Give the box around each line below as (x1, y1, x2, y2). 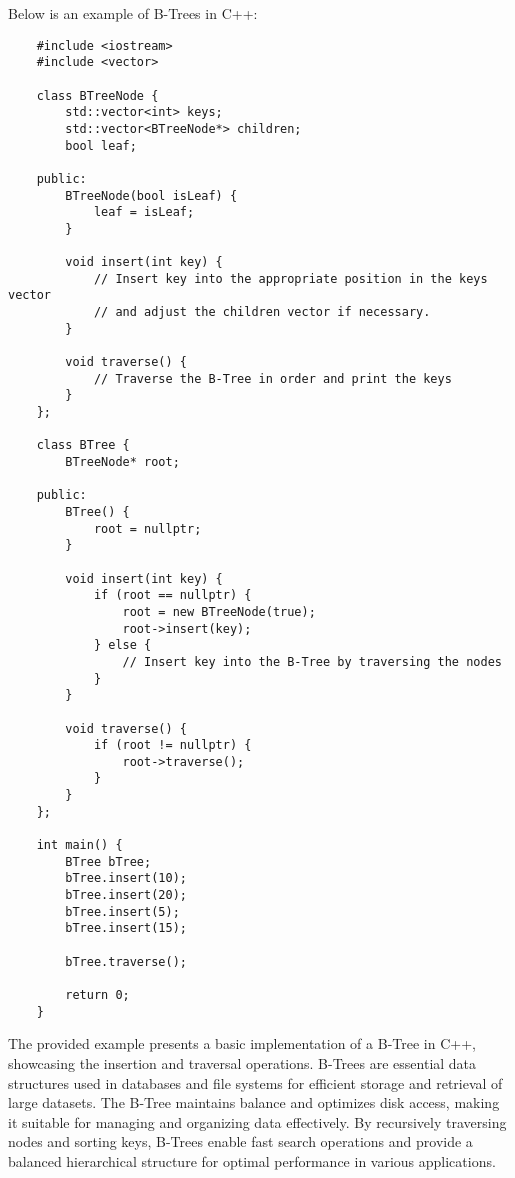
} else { (93, 638, 152, 653)
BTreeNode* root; (65, 455, 180, 469)
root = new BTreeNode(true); (122, 604, 316, 619)
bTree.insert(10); (65, 871, 187, 886)
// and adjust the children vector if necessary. (93, 305, 431, 320)
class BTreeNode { (36, 88, 159, 103)
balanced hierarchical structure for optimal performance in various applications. (8, 1150, 496, 1171)
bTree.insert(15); (65, 921, 187, 936)
